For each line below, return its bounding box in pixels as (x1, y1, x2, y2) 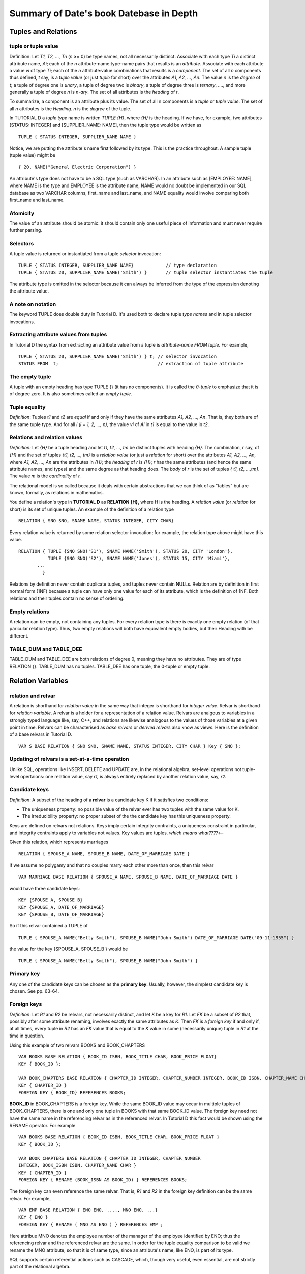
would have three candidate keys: (9, 885, 80, 891)
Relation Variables (9, 677, 69, 685)
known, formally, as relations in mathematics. (9, 490, 104, 496)
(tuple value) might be (9, 152, 56, 158)
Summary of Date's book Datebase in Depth (9, 8, 198, 19)
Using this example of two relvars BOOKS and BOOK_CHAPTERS (9, 1042, 145, 1048)
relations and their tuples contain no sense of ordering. (9, 595, 125, 601)
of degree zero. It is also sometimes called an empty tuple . (9, 391, 132, 397)
